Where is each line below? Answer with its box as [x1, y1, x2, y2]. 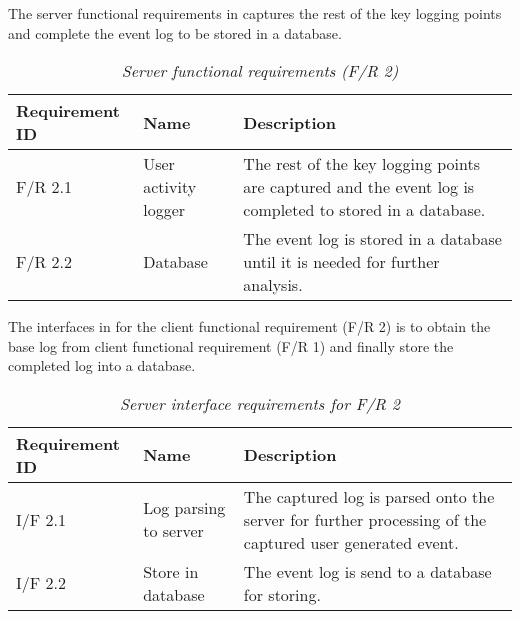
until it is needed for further [243, 250, 440, 274]
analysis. [243, 273, 303, 297]
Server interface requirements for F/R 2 [120, 391, 400, 415]
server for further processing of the [243, 507, 487, 531]
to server [143, 519, 204, 543]
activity [143, 175, 197, 199]
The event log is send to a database [243, 559, 492, 583]
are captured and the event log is [243, 175, 475, 199]
